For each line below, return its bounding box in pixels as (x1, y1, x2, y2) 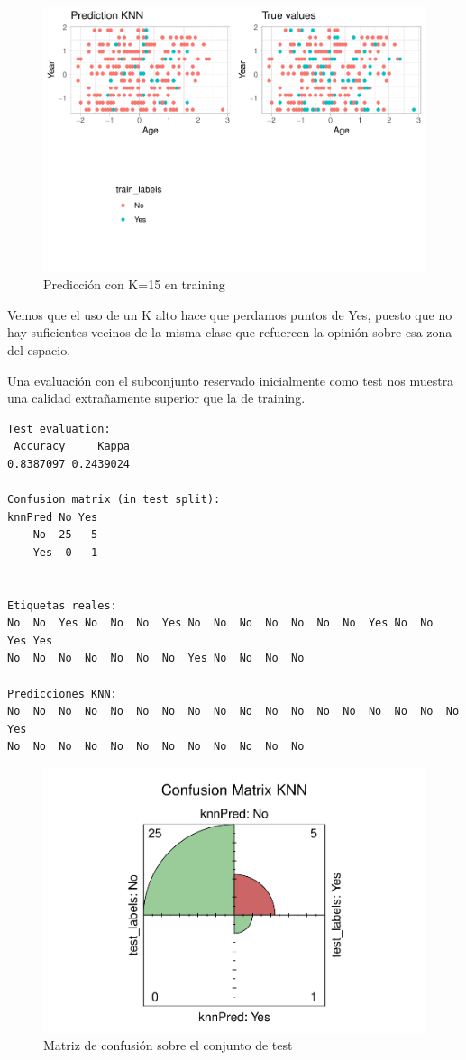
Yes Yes (7, 634, 53, 647)
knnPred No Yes (7, 510, 98, 524)
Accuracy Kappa (14, 440, 131, 453)
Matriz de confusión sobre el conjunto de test (43, 1036, 293, 1055)
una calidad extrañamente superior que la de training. (7, 388, 306, 407)
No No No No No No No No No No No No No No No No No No (7, 705, 460, 718)
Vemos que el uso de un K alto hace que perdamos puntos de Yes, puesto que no (7, 305, 452, 324)
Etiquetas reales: (7, 599, 117, 612)
